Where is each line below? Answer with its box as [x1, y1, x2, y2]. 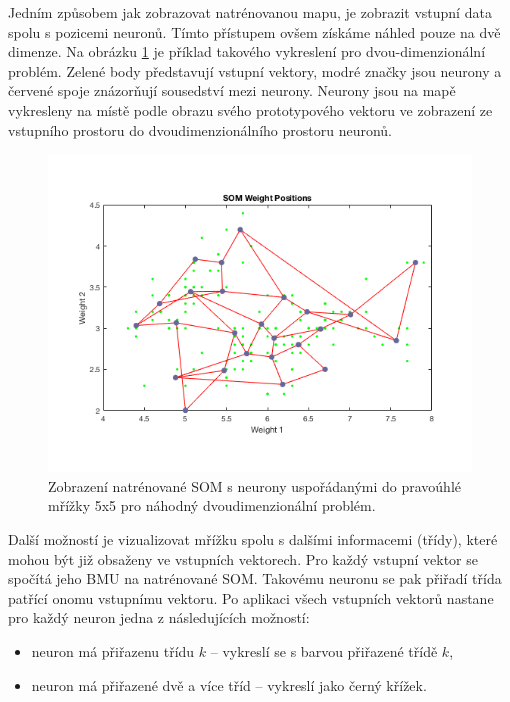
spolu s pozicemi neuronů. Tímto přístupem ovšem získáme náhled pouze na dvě [8, 21, 501, 42]
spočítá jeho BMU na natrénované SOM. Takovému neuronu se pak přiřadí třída [8, 568, 502, 589]
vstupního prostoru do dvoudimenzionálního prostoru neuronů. [8, 119, 392, 140]
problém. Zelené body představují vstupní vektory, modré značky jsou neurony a [8, 60, 502, 81]
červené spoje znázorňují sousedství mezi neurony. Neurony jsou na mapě [8, 80, 456, 101]
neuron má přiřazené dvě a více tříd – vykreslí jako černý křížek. [31, 674, 427, 695]
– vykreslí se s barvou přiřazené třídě [210, 640, 438, 661]
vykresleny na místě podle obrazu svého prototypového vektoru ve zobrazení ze [8, 99, 493, 120]
